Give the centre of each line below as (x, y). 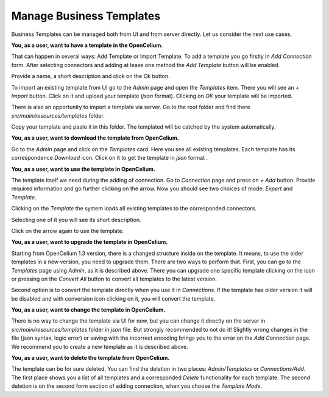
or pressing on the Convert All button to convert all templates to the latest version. (114, 279)
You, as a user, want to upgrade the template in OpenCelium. (90, 242)
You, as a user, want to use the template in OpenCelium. (83, 169)
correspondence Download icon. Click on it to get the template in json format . (110, 158)
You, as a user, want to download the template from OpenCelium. (95, 138)
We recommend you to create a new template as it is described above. (100, 346)
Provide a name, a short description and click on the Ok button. (90, 76)
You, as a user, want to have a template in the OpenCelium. (87, 45)
